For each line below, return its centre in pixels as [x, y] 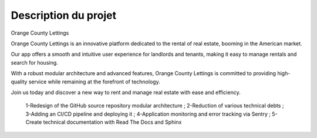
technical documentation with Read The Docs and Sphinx [112, 122]
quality [19, 82]
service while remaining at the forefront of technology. [95, 82]
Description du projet [64, 15]
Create [34, 122]
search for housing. [34, 62]
